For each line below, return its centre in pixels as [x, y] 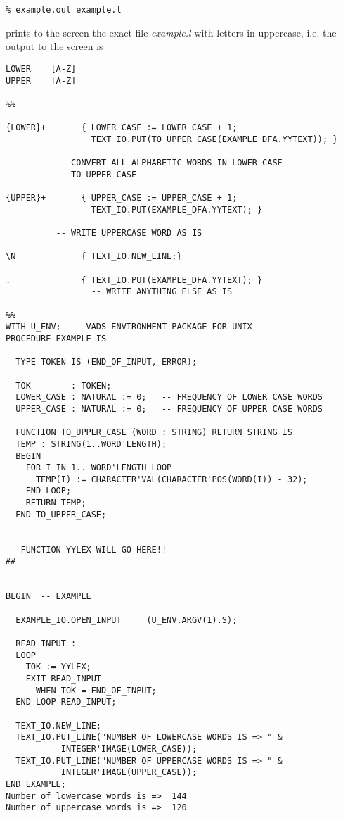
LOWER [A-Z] [41, 69]
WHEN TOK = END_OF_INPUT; [96, 690]
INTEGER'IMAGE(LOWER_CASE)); [129, 749]
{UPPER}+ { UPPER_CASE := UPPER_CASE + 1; [122, 198]
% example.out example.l [64, 10]
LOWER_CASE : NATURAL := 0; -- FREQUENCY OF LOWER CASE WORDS [169, 397]
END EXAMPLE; [36, 784]
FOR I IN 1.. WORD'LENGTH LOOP [99, 468]
